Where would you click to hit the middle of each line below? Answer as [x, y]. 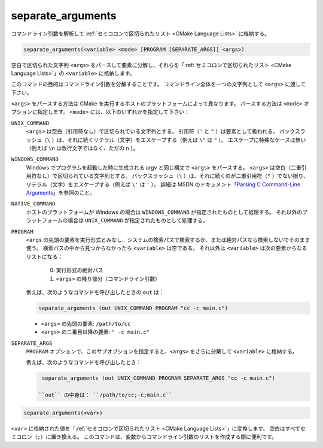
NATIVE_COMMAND [33, 204]
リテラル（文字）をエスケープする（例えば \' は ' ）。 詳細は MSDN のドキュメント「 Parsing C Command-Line [163, 184]
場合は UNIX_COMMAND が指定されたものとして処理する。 [138, 220]
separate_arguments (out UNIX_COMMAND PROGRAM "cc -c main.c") [133, 308]
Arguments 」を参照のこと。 [61, 192]
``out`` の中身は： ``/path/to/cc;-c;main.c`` [106, 395]
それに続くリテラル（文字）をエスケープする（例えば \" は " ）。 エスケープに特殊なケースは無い [187, 140]
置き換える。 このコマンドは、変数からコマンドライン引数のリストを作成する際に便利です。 [164, 437]
